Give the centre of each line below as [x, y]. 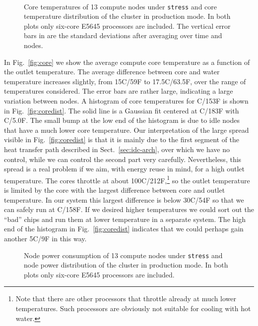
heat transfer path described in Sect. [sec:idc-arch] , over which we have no [117, 149]
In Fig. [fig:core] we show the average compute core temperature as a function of [127, 62]
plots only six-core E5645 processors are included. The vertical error [127, 26]
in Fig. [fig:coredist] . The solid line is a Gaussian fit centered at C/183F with [122, 110]
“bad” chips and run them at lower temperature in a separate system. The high [125, 219]
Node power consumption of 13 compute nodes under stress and [123, 255]
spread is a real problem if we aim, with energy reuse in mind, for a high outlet [125, 169]
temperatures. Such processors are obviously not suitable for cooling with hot [133, 308]
